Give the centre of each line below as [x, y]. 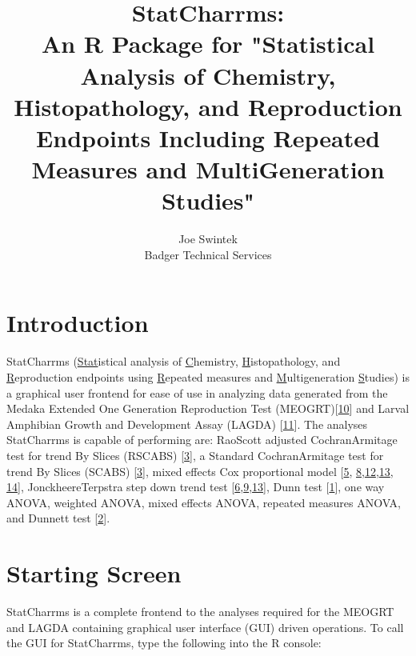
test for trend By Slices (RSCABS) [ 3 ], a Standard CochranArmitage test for [195, 455]
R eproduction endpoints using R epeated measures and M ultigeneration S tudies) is [208, 376]
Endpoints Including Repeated [208, 137]
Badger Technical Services [208, 254]
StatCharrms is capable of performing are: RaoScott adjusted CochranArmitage [202, 440]
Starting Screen [94, 573]
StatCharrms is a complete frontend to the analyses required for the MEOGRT [200, 612]
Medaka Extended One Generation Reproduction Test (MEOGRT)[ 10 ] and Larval [208, 408]
